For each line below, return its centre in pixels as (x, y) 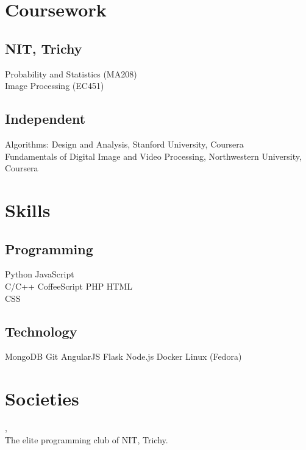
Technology (41, 331)
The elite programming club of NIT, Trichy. (87, 439)
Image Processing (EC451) (55, 86)
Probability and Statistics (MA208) (71, 73)
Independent (45, 119)
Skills (28, 209)
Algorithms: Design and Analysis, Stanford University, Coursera (124, 144)
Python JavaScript (40, 274)
